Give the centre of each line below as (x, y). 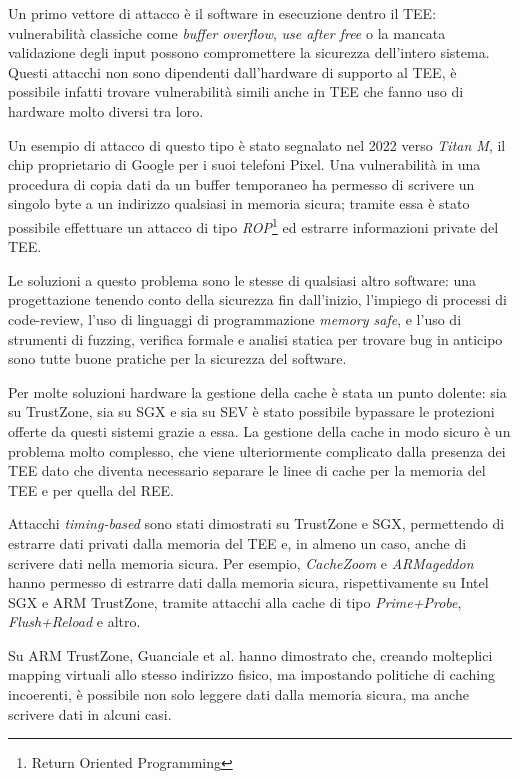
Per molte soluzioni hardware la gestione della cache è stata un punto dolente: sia (257, 391)
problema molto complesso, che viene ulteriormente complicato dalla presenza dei (257, 450)
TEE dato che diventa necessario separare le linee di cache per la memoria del (247, 470)
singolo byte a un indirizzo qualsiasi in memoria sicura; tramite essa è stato (239, 203)
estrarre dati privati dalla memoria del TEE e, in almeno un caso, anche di (237, 542)
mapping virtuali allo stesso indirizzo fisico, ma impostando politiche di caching (251, 674)
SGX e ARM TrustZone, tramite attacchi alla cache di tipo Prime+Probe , (235, 601)
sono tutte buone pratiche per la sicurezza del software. (177, 358)
